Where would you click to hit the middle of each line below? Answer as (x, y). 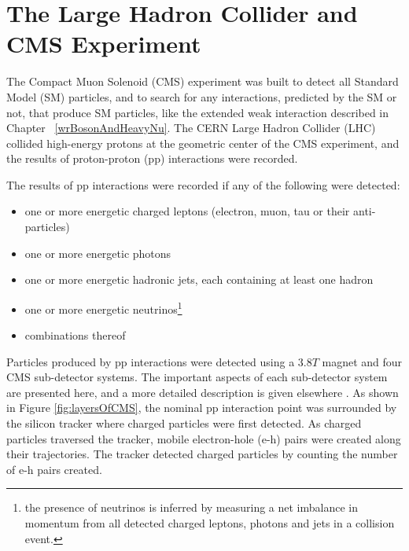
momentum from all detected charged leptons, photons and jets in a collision (210, 523)
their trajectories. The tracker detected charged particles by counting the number (202, 454)
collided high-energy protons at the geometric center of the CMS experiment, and (203, 143)
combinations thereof (75, 335)
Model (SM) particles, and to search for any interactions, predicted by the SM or (202, 96)
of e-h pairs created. (54, 469)
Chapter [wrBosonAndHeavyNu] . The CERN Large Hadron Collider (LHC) (191, 128)
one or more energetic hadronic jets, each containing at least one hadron (199, 279)
